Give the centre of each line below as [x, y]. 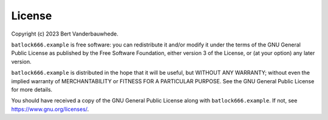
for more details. [32, 89]
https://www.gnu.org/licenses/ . [50, 109]
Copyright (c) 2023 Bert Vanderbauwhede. [65, 34]
